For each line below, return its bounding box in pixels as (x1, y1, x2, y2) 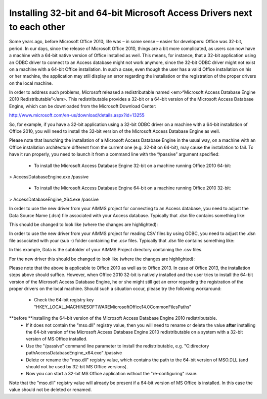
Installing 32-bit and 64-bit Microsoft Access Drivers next (9, 7, 252, 18)
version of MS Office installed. (26, 336, 88, 342)
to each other (9, 21, 65, 32)
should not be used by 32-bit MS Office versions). (26, 363, 128, 369)
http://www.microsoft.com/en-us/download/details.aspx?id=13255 (9, 112, 145, 118)
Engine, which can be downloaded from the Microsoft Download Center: (9, 103, 157, 109)
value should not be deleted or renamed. (9, 387, 92, 393)
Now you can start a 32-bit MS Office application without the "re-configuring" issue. (26, 371, 198, 377)
